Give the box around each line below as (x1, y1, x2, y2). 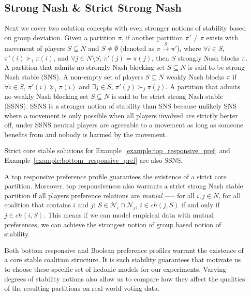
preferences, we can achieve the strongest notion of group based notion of (4, 219, 221, 229)
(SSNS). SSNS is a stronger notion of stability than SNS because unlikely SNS (4, 100, 236, 110)
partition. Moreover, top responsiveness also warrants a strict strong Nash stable (4, 181, 243, 191)
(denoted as (120, 43, 155, 53)
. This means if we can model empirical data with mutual (44, 210, 214, 220)
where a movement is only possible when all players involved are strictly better (4, 110, 238, 120)
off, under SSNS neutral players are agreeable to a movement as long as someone (4, 120, 243, 130)
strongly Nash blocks (177, 52, 239, 62)
